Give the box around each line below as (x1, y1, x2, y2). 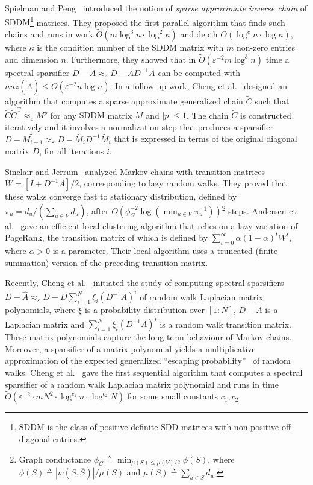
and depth (180, 28, 218, 40)
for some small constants (127, 390, 218, 402)
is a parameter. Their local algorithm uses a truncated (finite (52, 244, 278, 256)
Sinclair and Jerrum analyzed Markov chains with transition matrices (5, 165, 265, 177)
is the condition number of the (37, 41, 149, 54)
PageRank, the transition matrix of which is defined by (5, 231, 208, 244)
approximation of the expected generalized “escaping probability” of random (5, 354, 291, 367)
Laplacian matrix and (5, 317, 85, 330)
